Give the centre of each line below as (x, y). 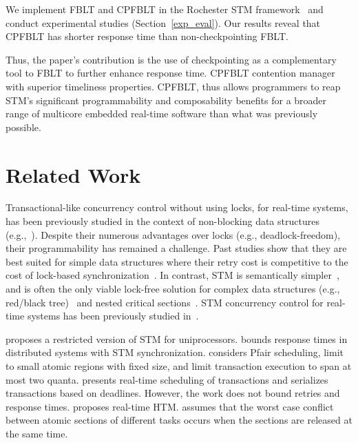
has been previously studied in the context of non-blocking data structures (162, 221)
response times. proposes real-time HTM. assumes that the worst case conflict (170, 406)
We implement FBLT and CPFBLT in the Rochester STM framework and (165, 9)
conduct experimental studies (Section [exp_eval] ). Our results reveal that (163, 22)
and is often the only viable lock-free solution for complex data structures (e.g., (173, 289)
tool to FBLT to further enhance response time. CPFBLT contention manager (170, 73)
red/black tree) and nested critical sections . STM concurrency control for (165, 302)
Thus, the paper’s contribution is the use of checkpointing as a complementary (171, 59)
